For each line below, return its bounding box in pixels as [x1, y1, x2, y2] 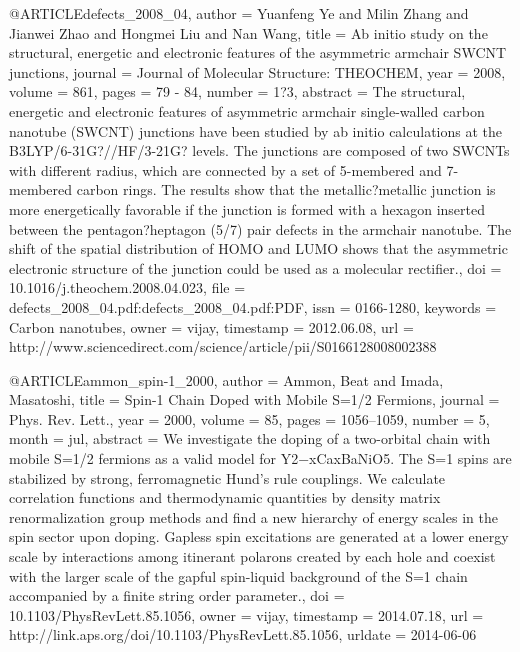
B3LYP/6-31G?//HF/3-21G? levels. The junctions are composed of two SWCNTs [9, 140, 510, 161]
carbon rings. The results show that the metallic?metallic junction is [76, 179, 496, 200]
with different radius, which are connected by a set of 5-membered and [9, 159, 442, 180]
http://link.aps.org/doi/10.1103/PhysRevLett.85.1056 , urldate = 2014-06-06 [9, 624, 477, 645]
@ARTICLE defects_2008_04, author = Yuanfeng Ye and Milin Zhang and [9, 3, 469, 23]
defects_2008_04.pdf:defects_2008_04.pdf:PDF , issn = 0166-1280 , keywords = [9, 296, 497, 317]
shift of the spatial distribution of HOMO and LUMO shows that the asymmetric [9, 238, 508, 259]
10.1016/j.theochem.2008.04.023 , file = [9, 277, 246, 298]
